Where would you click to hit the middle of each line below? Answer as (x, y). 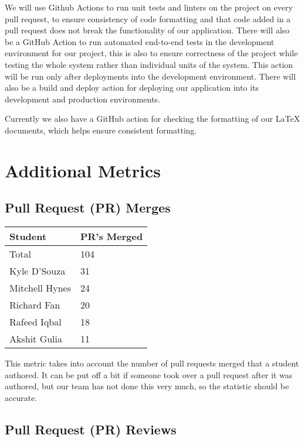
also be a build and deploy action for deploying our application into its (132, 88)
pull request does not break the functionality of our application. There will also (147, 30)
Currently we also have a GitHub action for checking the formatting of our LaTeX (152, 119)
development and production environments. (83, 99)
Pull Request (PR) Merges (88, 208)
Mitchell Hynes (40, 288)
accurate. (21, 397)
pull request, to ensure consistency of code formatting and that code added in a (148, 18)
